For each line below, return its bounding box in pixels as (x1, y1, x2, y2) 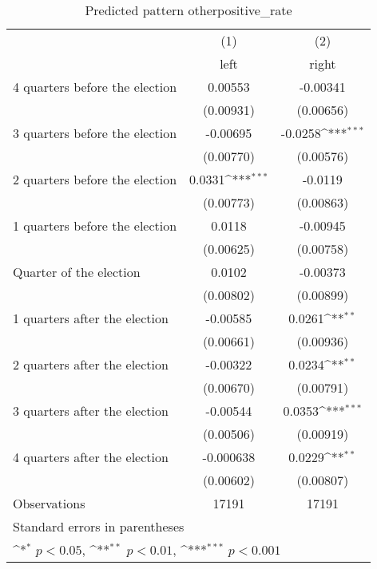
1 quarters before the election (13, 216, 177, 235)
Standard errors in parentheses (13, 517, 185, 535)
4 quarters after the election (13, 448, 169, 466)
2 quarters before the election (13, 170, 177, 188)
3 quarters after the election (13, 401, 169, 420)
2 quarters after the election (13, 355, 169, 373)
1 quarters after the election (13, 309, 169, 327)
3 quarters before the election (13, 124, 177, 142)
